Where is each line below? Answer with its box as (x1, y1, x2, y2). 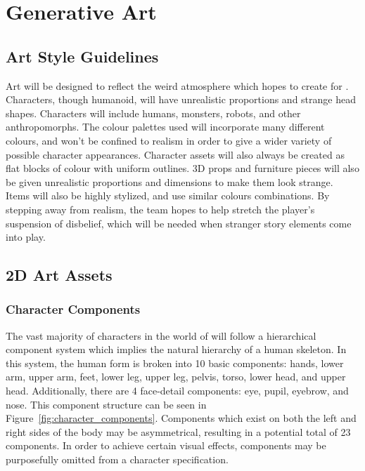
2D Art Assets (6, 264, 113, 286)
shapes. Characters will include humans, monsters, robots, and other (6, 105, 301, 120)
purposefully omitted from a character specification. (6, 452, 229, 467)
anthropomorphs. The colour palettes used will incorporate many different (6, 119, 325, 134)
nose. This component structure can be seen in (6, 397, 207, 411)
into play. (6, 230, 46, 244)
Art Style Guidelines (6, 45, 159, 67)
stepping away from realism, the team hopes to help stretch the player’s (6, 201, 315, 216)
